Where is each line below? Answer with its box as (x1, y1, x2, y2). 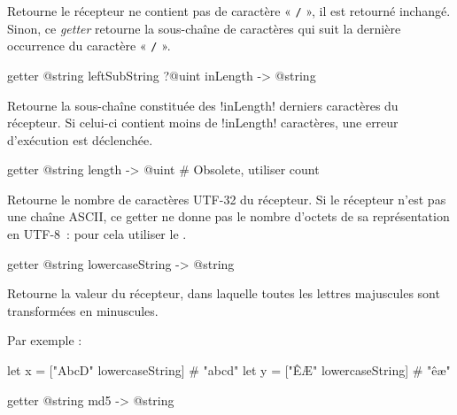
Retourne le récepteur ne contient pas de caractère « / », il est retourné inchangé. (7, 2, 451, 19)
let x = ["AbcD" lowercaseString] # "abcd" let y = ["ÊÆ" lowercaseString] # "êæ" (7, 361, 451, 380)
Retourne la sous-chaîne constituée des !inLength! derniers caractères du (7, 96, 399, 114)
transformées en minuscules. (7, 301, 159, 319)
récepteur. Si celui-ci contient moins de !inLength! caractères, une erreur (7, 113, 399, 132)
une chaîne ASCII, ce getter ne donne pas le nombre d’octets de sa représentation (7, 207, 450, 226)
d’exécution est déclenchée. (7, 130, 153, 149)
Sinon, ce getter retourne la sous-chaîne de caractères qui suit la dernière (7, 19, 401, 37)
